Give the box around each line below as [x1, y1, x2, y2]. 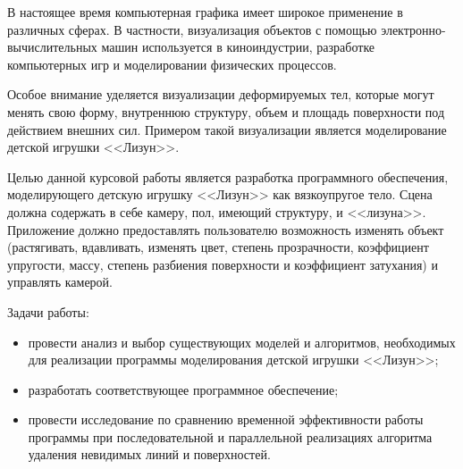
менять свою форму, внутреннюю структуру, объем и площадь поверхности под [7, 102, 445, 121]
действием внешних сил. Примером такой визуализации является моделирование [7, 120, 447, 138]
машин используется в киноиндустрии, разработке [101, 38, 375, 56]
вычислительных [7, 38, 97, 56]
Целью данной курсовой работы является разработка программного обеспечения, [7, 167, 449, 186]
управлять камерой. [7, 272, 113, 291]
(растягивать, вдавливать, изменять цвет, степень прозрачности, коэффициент [7, 238, 429, 256]
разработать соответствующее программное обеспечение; [28, 380, 339, 398]
